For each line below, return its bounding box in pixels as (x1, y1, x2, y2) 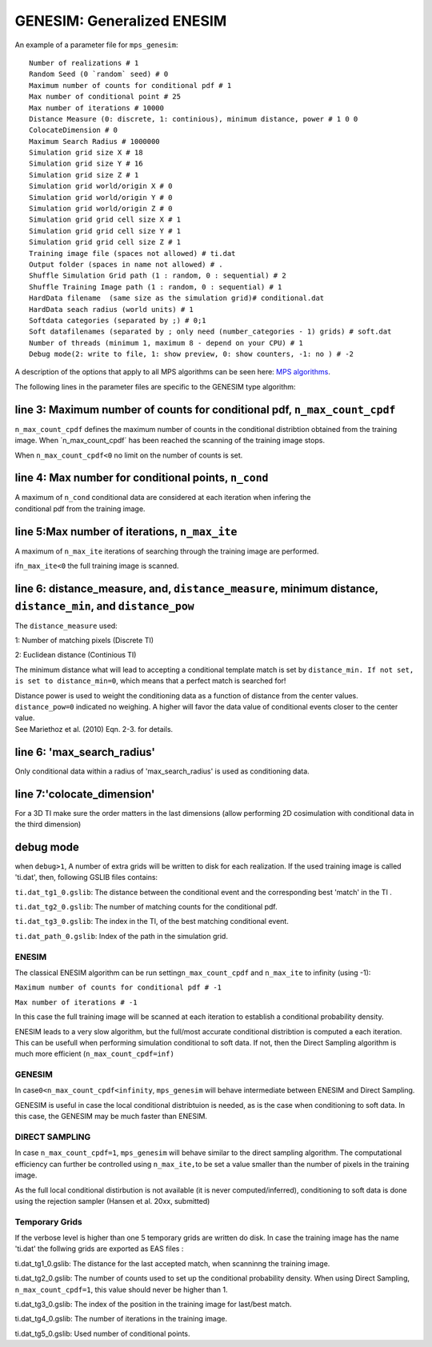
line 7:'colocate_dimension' (14, 787, 155, 801)
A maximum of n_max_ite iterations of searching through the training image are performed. (14, 546, 319, 556)
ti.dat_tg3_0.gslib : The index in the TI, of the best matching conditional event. (14, 917, 290, 926)
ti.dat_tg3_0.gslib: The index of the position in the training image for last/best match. (14, 1300, 292, 1309)
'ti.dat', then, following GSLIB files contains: (14, 873, 158, 882)
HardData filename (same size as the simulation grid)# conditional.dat (29, 294, 325, 303)
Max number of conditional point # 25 (29, 92, 182, 102)
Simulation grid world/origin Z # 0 (29, 204, 173, 214)
